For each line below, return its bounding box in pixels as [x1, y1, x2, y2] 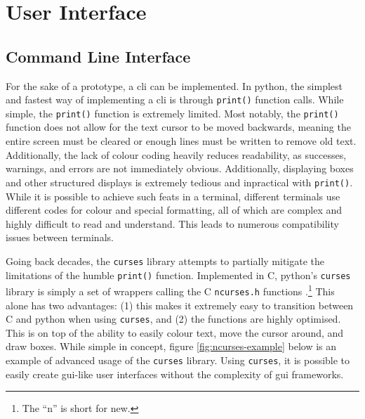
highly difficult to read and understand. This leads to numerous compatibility [6, 216, 339, 231]
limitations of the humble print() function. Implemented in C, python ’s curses [6, 267, 351, 282]
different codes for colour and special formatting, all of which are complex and [6, 202, 343, 217]
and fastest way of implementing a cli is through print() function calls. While [6, 92, 344, 107]
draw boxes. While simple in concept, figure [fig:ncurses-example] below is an [6, 339, 337, 354]
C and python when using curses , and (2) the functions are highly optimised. [6, 311, 341, 326]
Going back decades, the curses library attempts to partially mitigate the [6, 253, 325, 268]
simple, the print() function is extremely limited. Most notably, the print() [6, 105, 339, 120]
